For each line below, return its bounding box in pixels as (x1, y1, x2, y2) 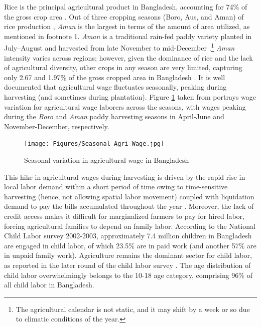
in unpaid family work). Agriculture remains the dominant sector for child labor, (4, 250, 252, 260)
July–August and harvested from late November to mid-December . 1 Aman (4, 41, 235, 53)
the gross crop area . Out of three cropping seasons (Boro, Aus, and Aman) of (4, 11, 244, 22)
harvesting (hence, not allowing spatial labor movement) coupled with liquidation (4, 191, 254, 201)
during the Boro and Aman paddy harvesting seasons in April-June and (4, 111, 224, 122)
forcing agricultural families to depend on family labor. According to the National (4, 220, 255, 231)
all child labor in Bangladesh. (4, 279, 94, 290)
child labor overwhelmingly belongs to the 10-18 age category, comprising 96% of (4, 269, 252, 280)
